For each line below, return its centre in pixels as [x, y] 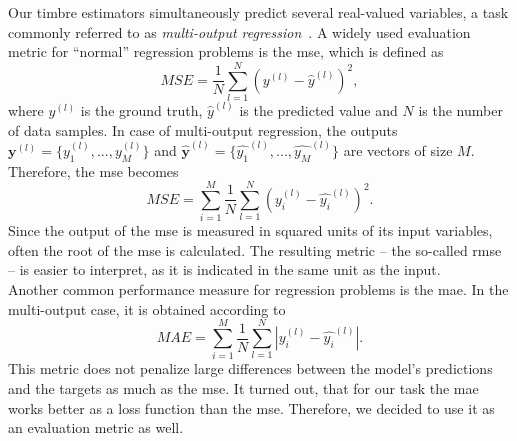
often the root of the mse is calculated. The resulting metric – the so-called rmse [255, 249]
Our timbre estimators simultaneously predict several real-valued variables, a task [258, 12]
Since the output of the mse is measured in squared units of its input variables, [250, 230]
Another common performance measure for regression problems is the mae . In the [258, 289]
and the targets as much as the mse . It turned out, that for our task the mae [243, 387]
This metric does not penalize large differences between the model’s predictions [250, 368]
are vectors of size [398, 149]
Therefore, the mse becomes [93, 170]
